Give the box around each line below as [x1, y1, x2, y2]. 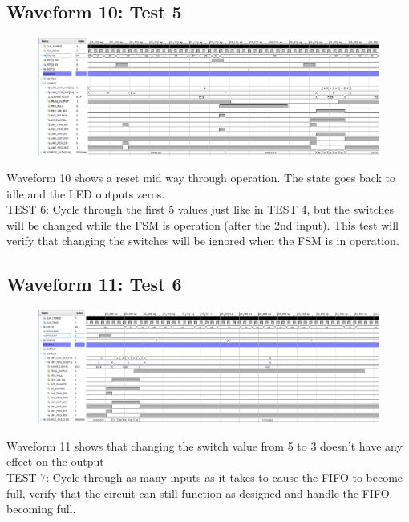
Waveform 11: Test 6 [6, 271, 182, 296]
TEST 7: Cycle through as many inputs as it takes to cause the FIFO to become [6, 468, 403, 485]
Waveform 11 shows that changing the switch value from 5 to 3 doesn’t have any [6, 437, 403, 454]
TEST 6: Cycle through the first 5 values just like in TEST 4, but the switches [6, 201, 395, 218]
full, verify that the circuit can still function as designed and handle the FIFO [6, 484, 390, 501]
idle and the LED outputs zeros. [6, 185, 165, 202]
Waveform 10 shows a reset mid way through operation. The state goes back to [6, 169, 396, 186]
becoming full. [6, 500, 76, 517]
